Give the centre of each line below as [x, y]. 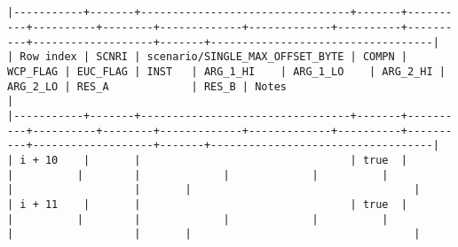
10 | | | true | [226, 160]
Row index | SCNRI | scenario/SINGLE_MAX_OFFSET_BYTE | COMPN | [214, 57]
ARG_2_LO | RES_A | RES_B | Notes [147, 86]
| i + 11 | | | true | [208, 204]
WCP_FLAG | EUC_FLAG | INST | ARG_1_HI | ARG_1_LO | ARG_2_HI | [226, 71]
